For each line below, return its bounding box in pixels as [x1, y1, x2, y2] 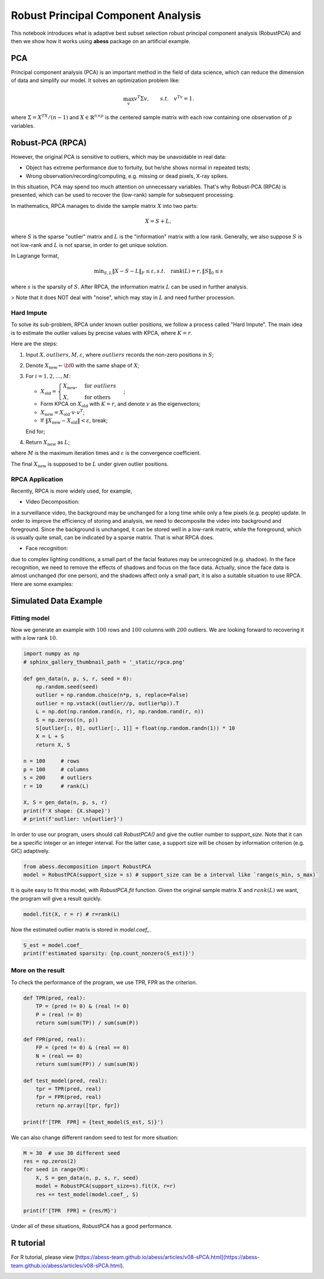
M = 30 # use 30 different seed [23, 1150, 120, 1156]
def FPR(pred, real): [23, 1036, 86, 1043]
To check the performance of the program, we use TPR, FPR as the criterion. [11, 978, 198, 986]
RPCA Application [11, 475, 63, 483]
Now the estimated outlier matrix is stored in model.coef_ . [11, 926, 152, 933]
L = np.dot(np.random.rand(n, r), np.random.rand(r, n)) [35, 708, 204, 715]
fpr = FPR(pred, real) [35, 1094, 102, 1101]
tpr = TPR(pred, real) [35, 1086, 102, 1092]
